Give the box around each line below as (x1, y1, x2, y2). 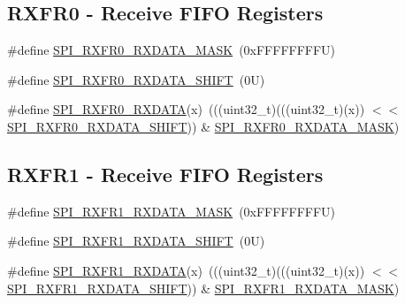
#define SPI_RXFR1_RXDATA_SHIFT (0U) (7, 232, 265, 250)
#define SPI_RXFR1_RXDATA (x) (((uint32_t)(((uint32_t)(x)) (7, 261, 365, 279)
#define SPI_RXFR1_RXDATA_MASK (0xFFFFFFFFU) (7, 201, 336, 220)
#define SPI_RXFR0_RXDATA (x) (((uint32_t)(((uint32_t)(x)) (7, 100, 365, 118)
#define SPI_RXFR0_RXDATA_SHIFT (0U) (7, 70, 265, 88)
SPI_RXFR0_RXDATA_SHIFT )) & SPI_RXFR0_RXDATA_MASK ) (7, 117, 400, 135)
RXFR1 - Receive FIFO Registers (7, 160, 324, 187)
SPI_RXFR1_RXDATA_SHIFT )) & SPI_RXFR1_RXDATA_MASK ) (7, 278, 400, 297)
